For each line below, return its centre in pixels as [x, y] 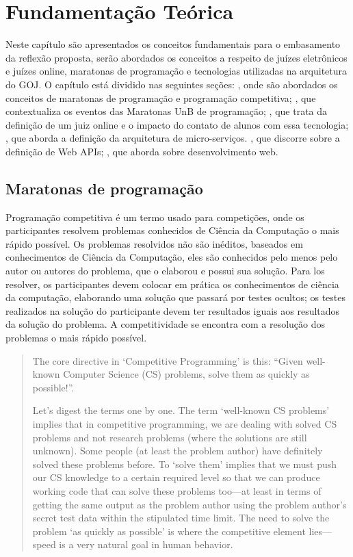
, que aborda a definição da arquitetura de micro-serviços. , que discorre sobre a [173, 138]
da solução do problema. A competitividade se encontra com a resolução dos [166, 324]
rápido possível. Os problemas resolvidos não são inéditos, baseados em [154, 243]
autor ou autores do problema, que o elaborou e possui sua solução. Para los [165, 271]
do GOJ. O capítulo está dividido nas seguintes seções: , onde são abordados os [172, 84]
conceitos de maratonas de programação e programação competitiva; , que [161, 98]
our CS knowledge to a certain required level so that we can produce [176, 477]
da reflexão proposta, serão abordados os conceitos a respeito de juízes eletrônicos [176, 57]
